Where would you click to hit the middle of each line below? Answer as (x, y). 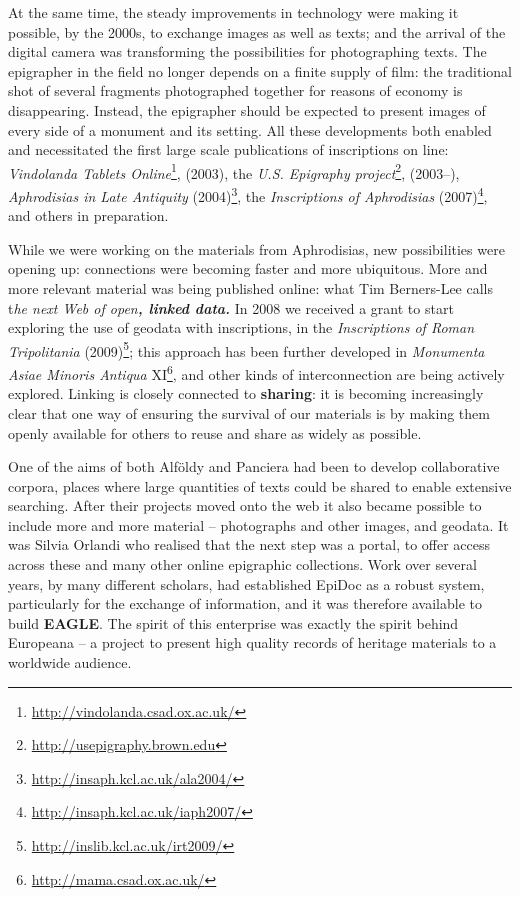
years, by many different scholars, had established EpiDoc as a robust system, (246, 583)
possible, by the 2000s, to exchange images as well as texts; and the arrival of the (257, 31)
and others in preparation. (88, 215)
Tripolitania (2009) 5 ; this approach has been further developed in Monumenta (246, 349)
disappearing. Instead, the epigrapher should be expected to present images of (247, 109)
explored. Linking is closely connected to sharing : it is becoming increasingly (246, 393)
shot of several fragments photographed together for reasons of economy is (235, 90)
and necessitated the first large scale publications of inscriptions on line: (228, 149)
